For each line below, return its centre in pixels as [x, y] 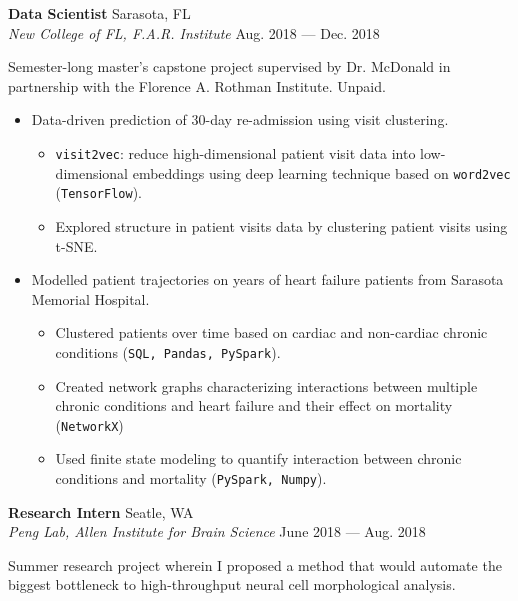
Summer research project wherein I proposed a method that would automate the [255, 564]
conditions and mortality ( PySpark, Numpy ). [191, 478]
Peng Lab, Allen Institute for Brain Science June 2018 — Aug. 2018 [217, 531]
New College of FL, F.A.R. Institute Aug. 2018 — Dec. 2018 [194, 32]
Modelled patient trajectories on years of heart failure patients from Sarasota [267, 279]
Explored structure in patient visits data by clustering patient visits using [281, 225]
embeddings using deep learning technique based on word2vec [321, 172]
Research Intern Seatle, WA [101, 511]
